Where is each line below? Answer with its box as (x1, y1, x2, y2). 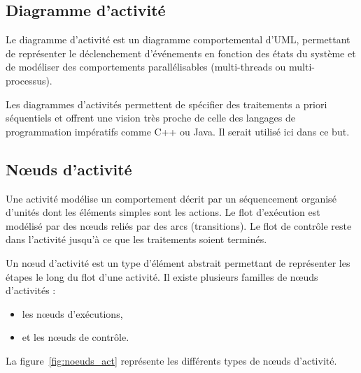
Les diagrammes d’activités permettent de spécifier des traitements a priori (6, 96, 327, 111)
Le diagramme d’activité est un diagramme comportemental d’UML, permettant (6, 32, 351, 47)
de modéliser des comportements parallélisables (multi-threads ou (6, 59, 286, 74)
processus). (6, 73, 52, 87)
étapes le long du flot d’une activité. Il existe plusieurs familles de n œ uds (6, 269, 318, 284)
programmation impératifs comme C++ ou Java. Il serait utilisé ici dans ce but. (6, 124, 350, 138)
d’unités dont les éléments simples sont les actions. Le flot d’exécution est (6, 205, 320, 219)
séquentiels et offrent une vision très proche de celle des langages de (6, 110, 295, 125)
